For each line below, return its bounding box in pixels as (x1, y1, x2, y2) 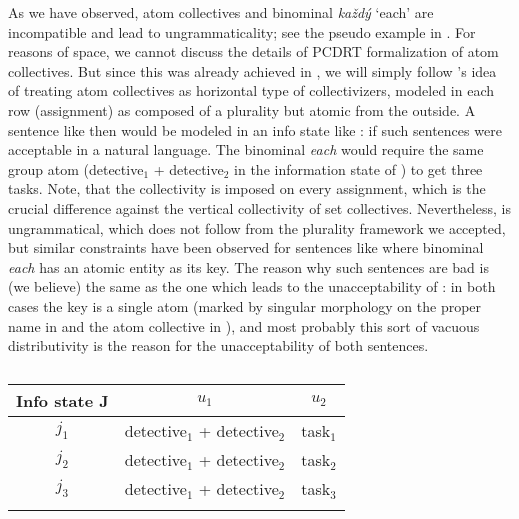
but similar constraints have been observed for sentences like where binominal (8, 237, 484, 258)
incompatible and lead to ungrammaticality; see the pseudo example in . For (8, 21, 476, 42)
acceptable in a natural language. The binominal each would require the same (8, 139, 484, 160)
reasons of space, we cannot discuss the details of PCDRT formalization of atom (8, 41, 499, 62)
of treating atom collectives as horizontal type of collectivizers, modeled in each (8, 80, 495, 101)
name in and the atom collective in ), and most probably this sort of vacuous (8, 315, 480, 336)
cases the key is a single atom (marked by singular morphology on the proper (8, 295, 482, 316)
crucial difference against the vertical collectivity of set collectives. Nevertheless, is (8, 197, 511, 218)
